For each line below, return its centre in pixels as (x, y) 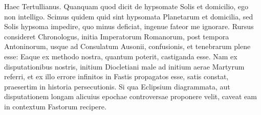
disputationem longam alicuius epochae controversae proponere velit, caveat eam (130, 96)
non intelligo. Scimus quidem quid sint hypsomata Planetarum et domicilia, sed (129, 16)
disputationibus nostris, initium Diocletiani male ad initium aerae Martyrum (124, 66)
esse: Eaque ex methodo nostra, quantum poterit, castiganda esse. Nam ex (121, 56)
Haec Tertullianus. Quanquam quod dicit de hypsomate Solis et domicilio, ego (126, 6)
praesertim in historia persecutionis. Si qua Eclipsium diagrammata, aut (117, 86)
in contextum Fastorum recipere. (55, 106)
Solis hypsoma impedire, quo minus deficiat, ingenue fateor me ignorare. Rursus (129, 26)
